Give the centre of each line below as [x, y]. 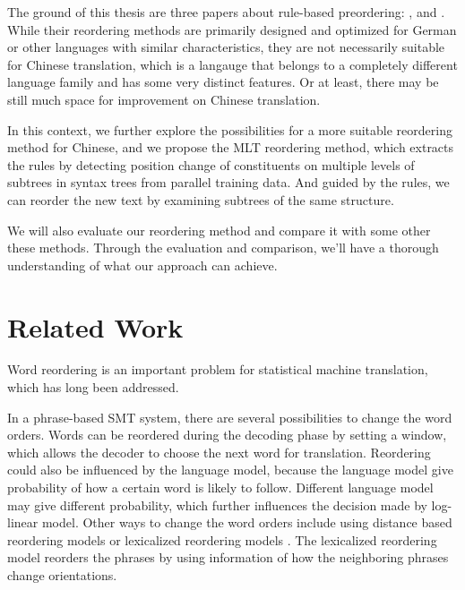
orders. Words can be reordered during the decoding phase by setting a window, [227, 435]
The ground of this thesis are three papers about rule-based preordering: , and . [226, 12]
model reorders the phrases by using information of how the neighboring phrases [228, 557]
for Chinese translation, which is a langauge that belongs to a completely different [232, 64]
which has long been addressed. [93, 387]
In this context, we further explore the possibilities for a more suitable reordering [230, 129]
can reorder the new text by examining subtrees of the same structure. [201, 199]
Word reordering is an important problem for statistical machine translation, [218, 369]
